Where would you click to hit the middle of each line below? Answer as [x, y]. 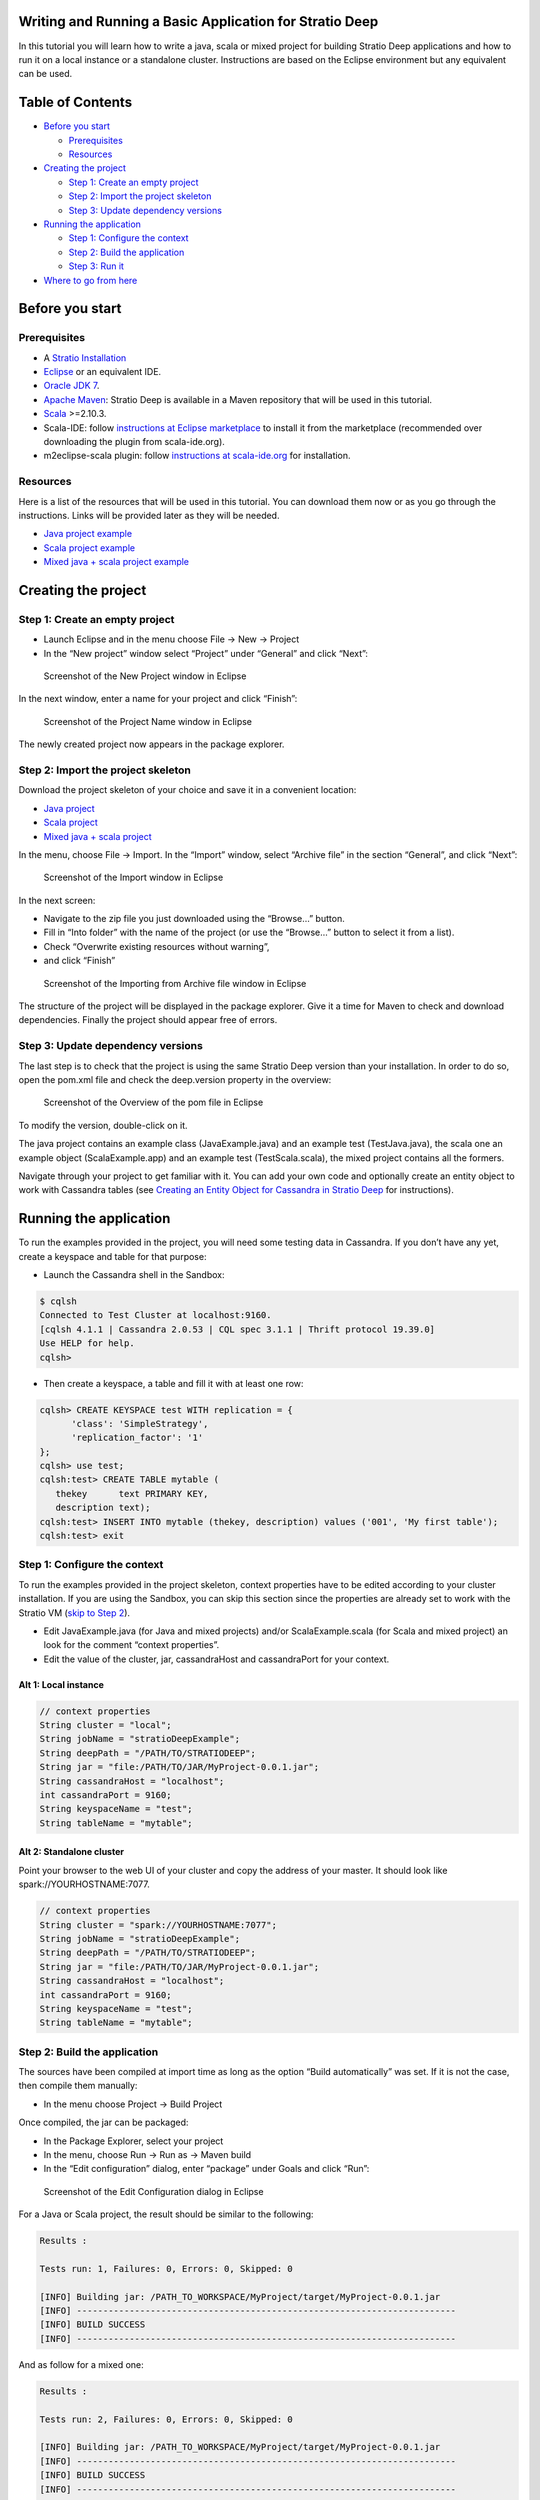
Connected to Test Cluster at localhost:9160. [155, 1315]
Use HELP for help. [87, 1343]
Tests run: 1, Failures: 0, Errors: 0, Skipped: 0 [166, 2268]
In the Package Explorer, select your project [133, 2141]
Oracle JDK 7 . [71, 386]
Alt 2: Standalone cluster [71, 1852]
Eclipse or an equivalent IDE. [102, 372]
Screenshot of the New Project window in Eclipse [145, 676]
